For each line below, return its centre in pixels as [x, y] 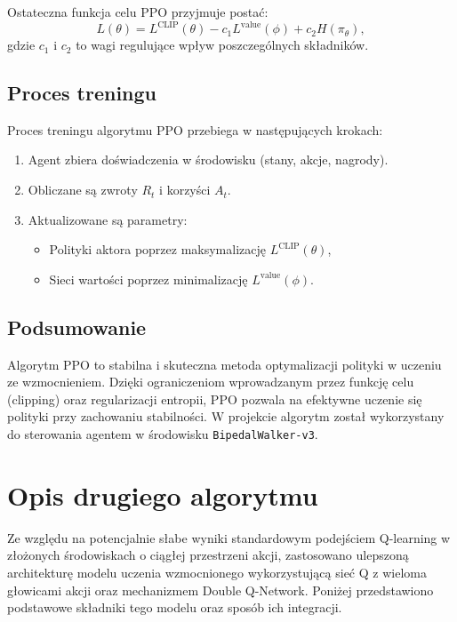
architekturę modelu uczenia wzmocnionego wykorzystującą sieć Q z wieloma [217, 572]
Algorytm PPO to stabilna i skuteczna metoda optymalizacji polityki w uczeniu [224, 364]
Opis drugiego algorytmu [163, 494]
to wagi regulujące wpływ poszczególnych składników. [222, 45]
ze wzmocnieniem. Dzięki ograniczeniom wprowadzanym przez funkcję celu [211, 382]
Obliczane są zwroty [83, 190]
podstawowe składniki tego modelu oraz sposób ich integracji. [175, 607]
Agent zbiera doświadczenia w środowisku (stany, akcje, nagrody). [208, 159]
